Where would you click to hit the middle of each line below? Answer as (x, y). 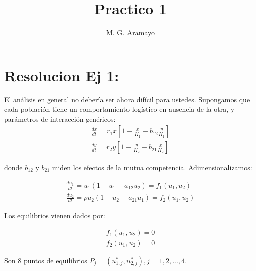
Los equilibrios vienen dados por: (55, 216)
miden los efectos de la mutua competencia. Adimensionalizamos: (152, 167)
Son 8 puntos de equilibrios (46, 260)
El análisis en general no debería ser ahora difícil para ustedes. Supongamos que (127, 99)
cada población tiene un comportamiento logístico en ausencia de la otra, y (119, 109)
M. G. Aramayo (131, 32)
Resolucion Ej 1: (62, 75)
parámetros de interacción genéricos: (60, 119)
